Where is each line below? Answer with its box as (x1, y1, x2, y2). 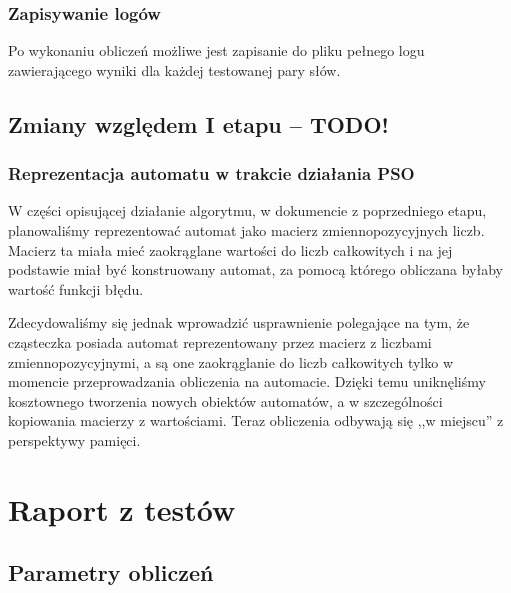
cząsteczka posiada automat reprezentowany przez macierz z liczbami (8, 331, 432, 352)
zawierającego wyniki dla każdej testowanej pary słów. (8, 59, 341, 80)
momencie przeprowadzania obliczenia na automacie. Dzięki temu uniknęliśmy (8, 371, 486, 392)
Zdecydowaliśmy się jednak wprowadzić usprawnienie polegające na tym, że (8, 312, 470, 333)
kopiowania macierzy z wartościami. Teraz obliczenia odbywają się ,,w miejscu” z (8, 410, 504, 431)
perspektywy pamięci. (8, 429, 141, 450)
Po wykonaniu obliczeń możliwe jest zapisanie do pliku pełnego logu (8, 40, 425, 61)
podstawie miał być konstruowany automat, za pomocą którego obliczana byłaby (8, 259, 503, 280)
